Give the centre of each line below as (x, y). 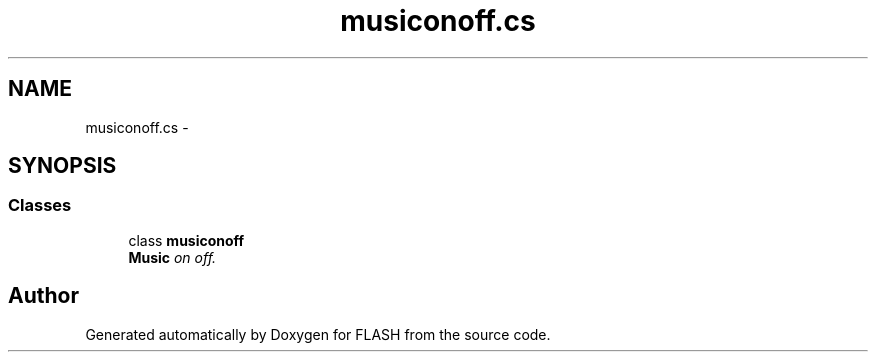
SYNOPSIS (62, 166)
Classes (40, 205)
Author (43, 296)
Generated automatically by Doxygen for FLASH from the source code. (318, 334)
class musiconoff (186, 240)
